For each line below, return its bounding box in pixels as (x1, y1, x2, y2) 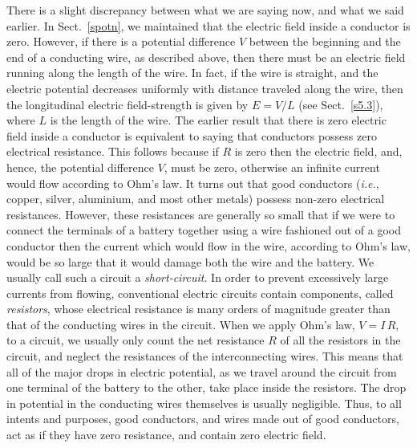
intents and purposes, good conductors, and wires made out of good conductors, (6, 410, 399, 427)
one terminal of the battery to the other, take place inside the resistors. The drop (6, 379, 407, 396)
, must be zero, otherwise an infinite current (164, 158, 380, 175)
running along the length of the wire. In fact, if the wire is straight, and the (6, 64, 379, 81)
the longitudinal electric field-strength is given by (6, 96, 249, 112)
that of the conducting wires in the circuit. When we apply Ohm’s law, (6, 316, 355, 332)
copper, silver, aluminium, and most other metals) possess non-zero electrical (6, 190, 385, 207)
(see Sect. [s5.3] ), (298, 96, 383, 112)
